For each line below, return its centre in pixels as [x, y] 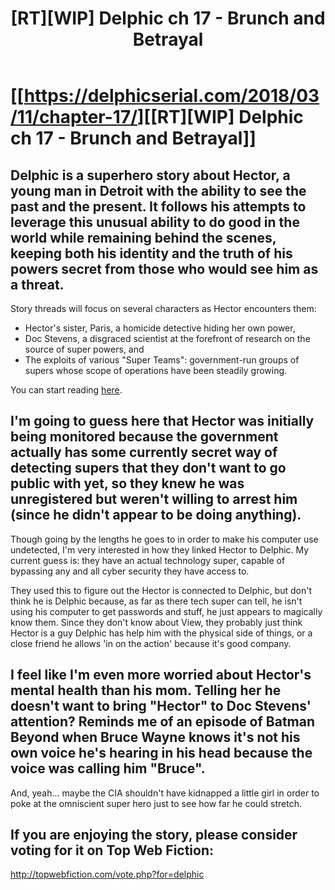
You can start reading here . [66, 390]
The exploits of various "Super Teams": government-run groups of [162, 360]
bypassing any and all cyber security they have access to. [130, 571]
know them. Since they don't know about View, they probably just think [156, 622]
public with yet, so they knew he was [127, 483]
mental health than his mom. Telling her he [146, 690]
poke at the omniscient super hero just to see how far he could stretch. [156, 803]
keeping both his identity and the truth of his [151, 253]
